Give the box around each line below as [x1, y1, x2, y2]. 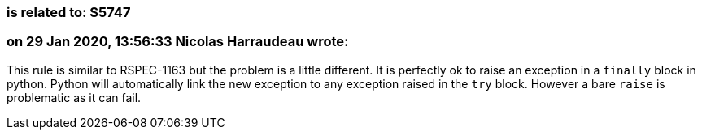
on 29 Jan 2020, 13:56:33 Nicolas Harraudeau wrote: [7, 33, 349, 50]
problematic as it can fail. [7, 90, 142, 104]
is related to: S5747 [7, 4, 131, 20]
